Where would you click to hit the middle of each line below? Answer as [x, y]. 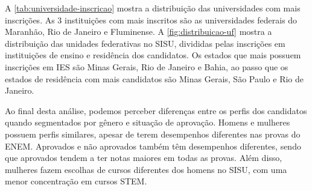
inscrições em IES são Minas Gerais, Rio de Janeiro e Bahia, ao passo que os [147, 66]
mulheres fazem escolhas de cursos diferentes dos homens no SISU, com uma [146, 169]
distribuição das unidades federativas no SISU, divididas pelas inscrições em [145, 43]
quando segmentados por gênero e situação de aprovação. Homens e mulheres [148, 122]
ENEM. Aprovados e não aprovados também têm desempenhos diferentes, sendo [153, 146]
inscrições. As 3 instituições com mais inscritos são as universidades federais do [151, 20]
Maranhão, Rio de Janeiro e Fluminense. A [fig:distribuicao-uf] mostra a [138, 32]
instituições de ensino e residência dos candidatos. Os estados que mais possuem [153, 55]
